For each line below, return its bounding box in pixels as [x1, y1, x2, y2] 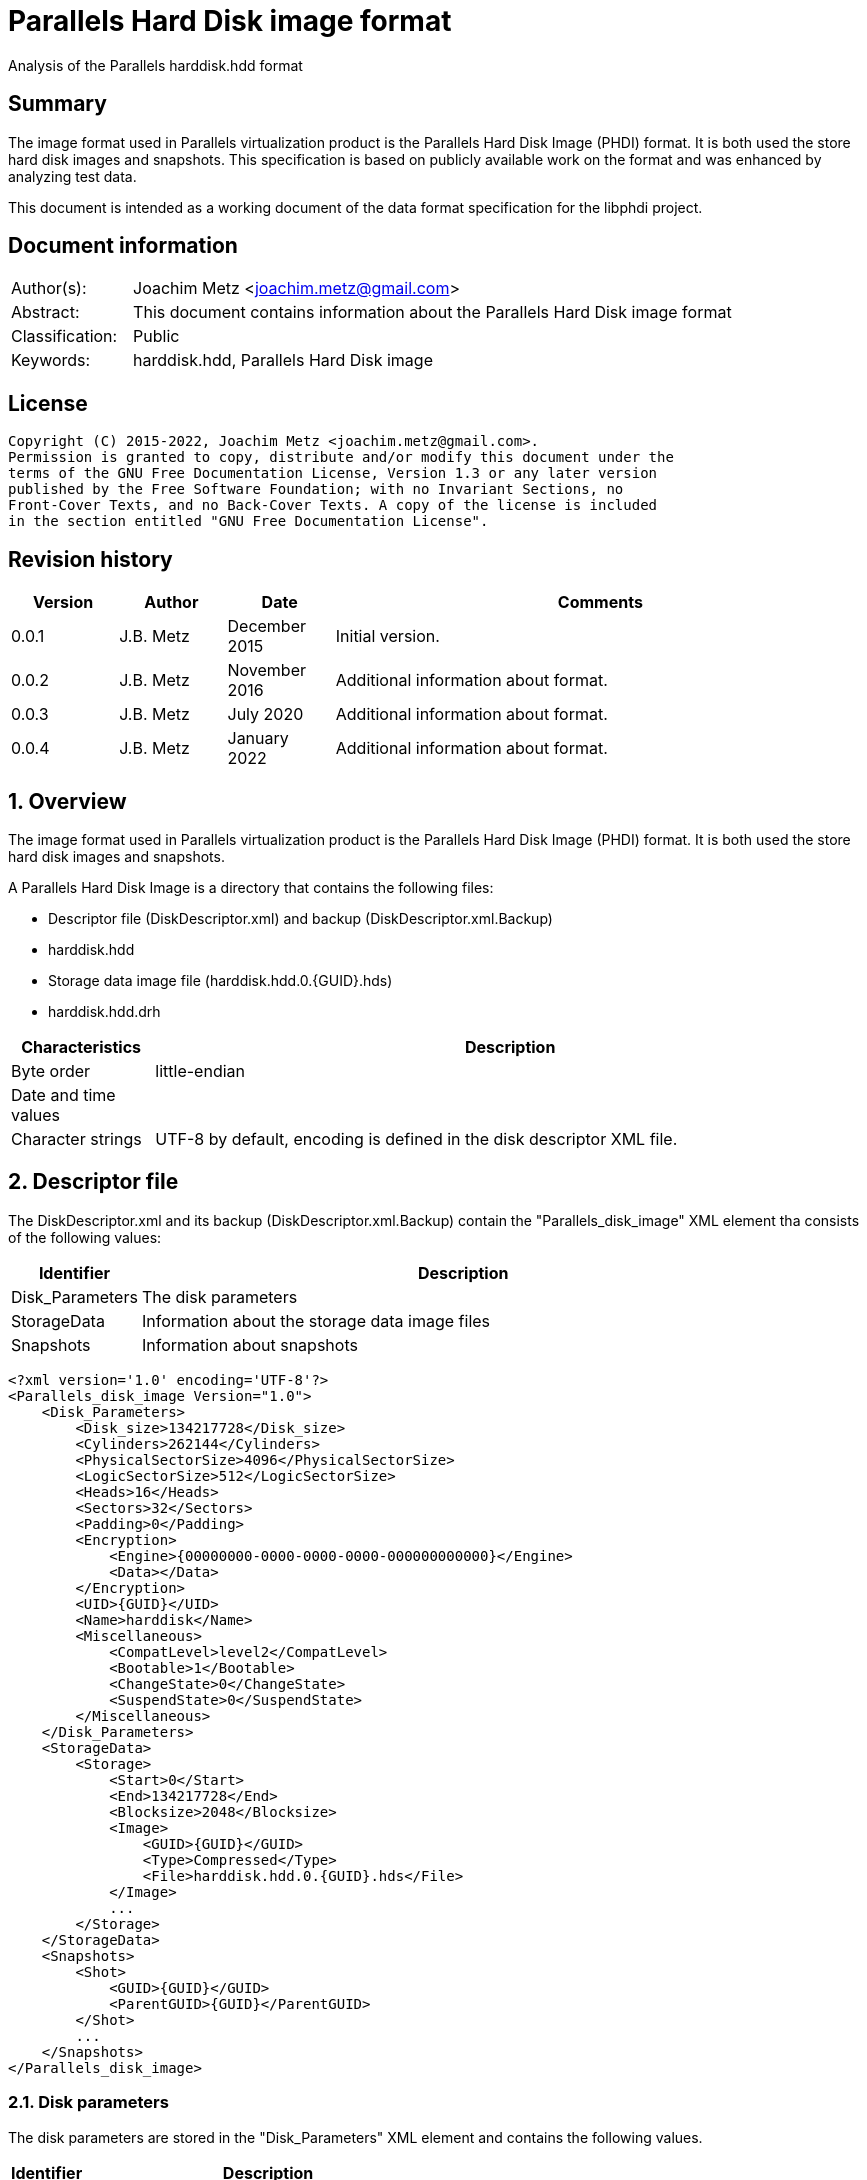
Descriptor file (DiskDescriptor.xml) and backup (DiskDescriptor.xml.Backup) [48, 909, 553, 927]
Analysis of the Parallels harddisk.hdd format [8, 56, 303, 74]
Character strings [11, 1128, 142, 1149]
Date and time [11, 1084, 116, 1105]
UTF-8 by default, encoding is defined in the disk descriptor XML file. [155, 1128, 678, 1149]
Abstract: [11, 302, 80, 323]
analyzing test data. [8, 167, 137, 185]
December [227, 616, 307, 637]
